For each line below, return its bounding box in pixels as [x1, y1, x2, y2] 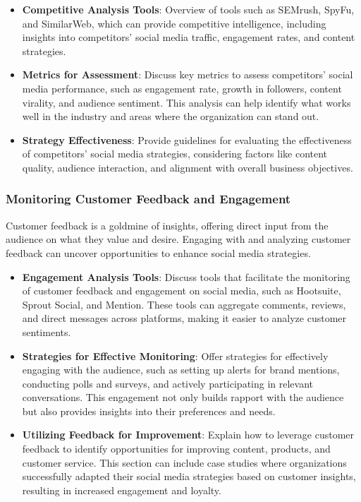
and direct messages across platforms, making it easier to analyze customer [22, 311, 347, 325]
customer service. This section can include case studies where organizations [22, 455, 347, 470]
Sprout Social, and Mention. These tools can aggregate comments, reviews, [22, 297, 346, 311]
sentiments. [22, 324, 71, 339]
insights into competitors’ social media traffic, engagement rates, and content [22, 30, 355, 44]
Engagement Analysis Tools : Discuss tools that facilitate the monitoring [22, 269, 350, 284]
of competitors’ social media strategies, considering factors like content [22, 146, 328, 161]
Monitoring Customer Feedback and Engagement [6, 190, 291, 208]
